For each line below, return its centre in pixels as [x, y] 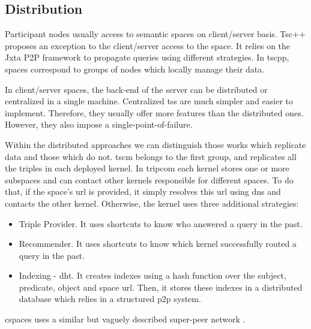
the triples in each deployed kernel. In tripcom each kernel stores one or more [147, 168]
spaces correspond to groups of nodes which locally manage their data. [135, 69]
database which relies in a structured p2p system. [110, 299]
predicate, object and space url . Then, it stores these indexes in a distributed [161, 287]
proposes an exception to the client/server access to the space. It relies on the [148, 45]
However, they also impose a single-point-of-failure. [99, 124]
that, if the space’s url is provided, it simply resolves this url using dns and [143, 191]
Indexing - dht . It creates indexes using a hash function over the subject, [152, 275]
